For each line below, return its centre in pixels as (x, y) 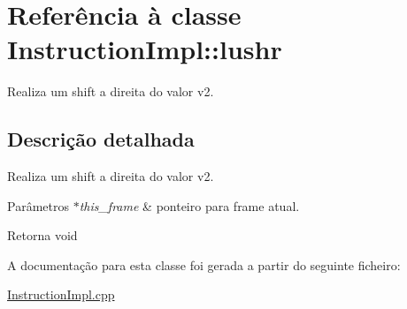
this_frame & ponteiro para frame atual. (189, 205)
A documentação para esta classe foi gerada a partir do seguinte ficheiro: (204, 264)
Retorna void (42, 235)
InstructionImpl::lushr (145, 49)
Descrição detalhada (101, 139)
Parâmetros (38, 205)
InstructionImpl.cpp (61, 294)
